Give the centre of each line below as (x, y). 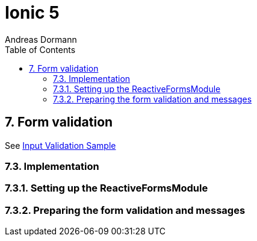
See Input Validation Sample (60, 145)
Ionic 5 (32, 13)
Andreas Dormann (41, 39)
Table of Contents (40, 49)
